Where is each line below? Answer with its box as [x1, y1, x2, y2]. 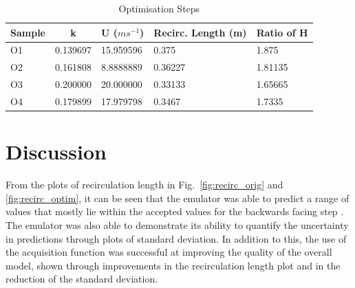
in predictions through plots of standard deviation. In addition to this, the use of [6, 231, 347, 245]
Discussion [6, 137, 107, 166]
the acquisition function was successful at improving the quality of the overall [6, 245, 332, 259]
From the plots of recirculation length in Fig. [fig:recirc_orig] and [6, 177, 283, 192]
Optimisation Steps [118, 1, 200, 15]
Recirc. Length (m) [153, 25, 247, 39]
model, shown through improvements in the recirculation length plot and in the [6, 258, 341, 272]
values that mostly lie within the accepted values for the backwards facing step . [6, 204, 344, 219]
